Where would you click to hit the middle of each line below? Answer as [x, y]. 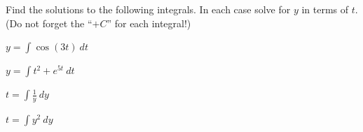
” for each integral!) [149, 23]
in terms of [325, 9]
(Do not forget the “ [49, 23]
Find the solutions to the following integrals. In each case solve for [148, 9]
